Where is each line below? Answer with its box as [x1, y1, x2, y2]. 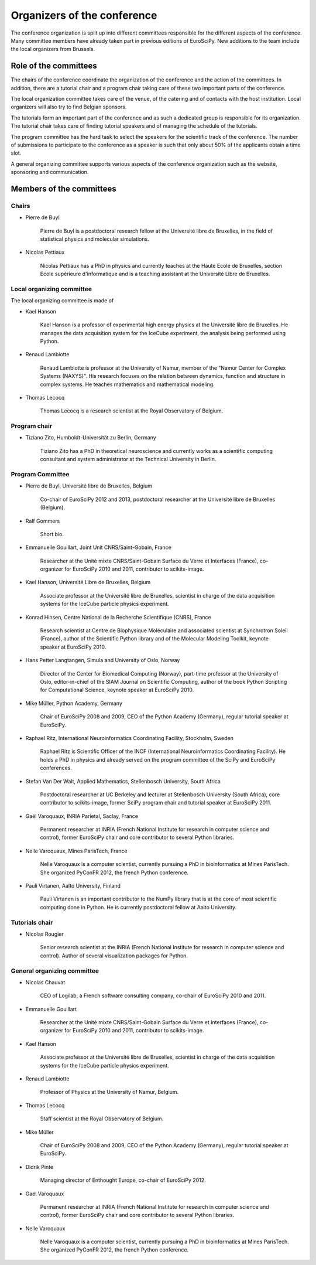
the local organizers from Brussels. [11, 46, 95, 53]
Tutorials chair [11, 918, 53, 926]
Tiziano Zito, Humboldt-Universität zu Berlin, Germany [25, 434, 156, 441]
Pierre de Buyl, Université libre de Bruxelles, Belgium [25, 482, 152, 489]
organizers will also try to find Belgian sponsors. [11, 103, 127, 111]
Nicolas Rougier [25, 930, 64, 937]
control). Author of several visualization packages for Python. [40, 952, 188, 959]
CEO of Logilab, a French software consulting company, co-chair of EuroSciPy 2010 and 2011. [40, 992, 266, 999]
